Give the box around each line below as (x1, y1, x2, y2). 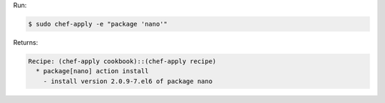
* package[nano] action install (36, 67, 149, 75)
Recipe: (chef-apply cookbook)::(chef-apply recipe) (28, 57, 217, 65)
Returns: (13, 38, 38, 46)
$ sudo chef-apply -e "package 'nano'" (28, 20, 168, 28)
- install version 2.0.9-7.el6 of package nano (43, 77, 213, 85)
